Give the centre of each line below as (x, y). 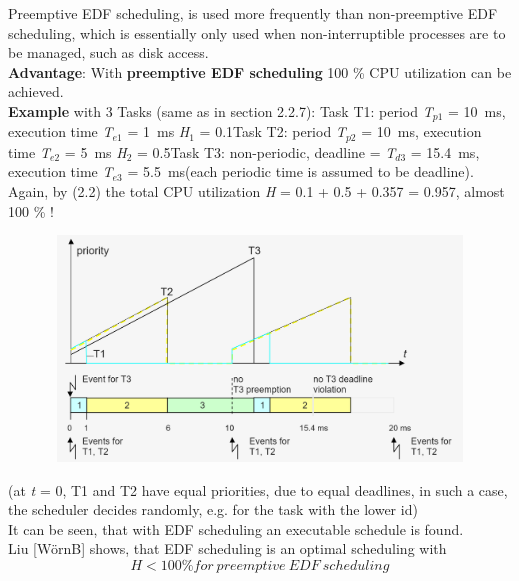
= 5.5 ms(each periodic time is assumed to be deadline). (300, 171)
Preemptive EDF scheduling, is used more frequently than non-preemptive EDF (253, 13)
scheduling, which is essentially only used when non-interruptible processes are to (257, 32)
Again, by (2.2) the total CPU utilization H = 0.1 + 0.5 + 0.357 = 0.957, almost (256, 191)
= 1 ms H (158, 131)
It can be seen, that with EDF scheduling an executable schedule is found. (236, 528)
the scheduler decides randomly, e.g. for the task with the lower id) (213, 509)
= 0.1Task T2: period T (272, 131)
